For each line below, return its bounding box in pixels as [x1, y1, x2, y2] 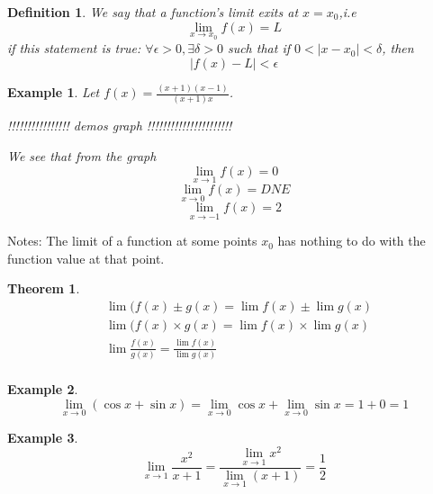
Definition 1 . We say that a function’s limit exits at [7, 3, 299, 21]
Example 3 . [7, 427, 78, 446]
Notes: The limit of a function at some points [7, 231, 257, 250]
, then [382, 39, 414, 58]
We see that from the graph [7, 147, 157, 166]
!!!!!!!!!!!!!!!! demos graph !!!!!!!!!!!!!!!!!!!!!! [7, 116, 232, 135]
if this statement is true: [7, 39, 141, 58]
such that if [227, 39, 290, 58]
